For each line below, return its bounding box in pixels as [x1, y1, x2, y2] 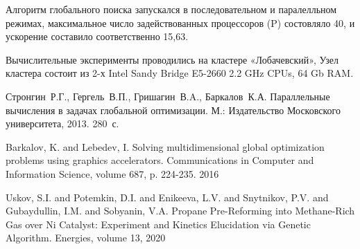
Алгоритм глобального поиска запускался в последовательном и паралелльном [6, 2, 337, 16]
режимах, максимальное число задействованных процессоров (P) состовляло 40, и [6, 15, 355, 30]
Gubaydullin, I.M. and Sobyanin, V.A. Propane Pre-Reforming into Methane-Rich [6, 203, 355, 218]
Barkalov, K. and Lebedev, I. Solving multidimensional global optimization [6, 139, 325, 154]
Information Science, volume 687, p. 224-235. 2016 [6, 166, 219, 181]
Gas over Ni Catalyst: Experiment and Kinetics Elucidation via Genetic [6, 216, 311, 231]
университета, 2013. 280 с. [6, 116, 119, 131]
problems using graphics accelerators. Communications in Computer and [6, 153, 314, 167]
